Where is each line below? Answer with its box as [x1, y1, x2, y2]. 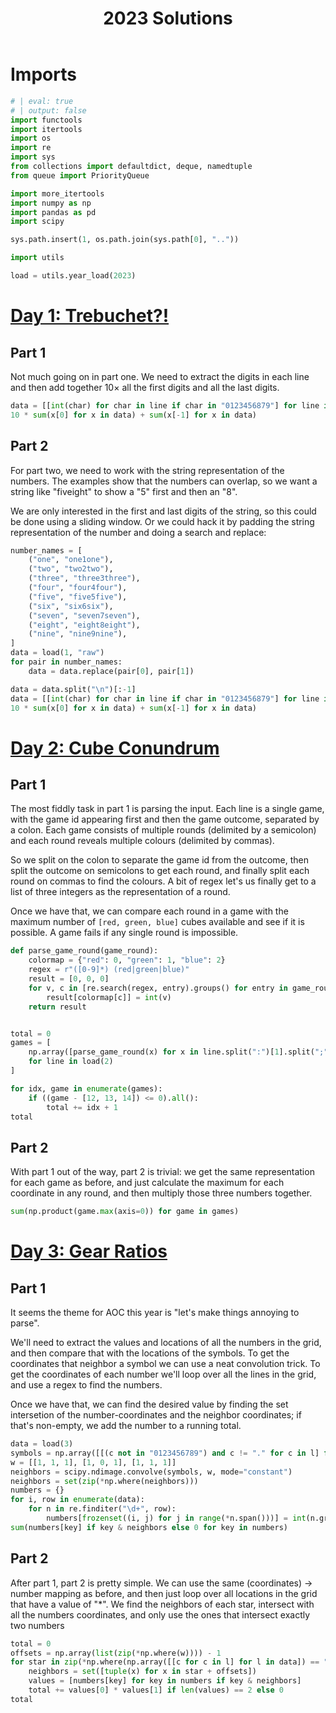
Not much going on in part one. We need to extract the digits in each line [10, 370, 310, 382]
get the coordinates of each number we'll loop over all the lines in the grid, [10, 1368, 317, 1381]
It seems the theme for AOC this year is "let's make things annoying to [10, 1307, 300, 1319]
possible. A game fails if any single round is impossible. [10, 927, 239, 939]
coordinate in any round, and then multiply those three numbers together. [10, 1187, 313, 1199]
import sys [10, 152, 56, 162]
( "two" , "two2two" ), [28, 564, 114, 574]
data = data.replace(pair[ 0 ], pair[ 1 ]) [28, 666, 195, 676]
